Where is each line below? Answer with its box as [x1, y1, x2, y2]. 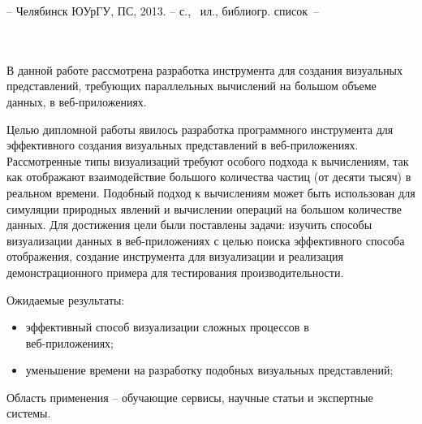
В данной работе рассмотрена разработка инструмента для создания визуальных [6, 61, 403, 78]
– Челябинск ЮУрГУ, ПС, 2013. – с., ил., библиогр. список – [6, 2, 319, 19]
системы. [6, 405, 51, 422]
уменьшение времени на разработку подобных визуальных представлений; [25, 361, 394, 379]
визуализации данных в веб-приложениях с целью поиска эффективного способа [6, 231, 405, 249]
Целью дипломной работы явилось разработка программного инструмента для [6, 120, 394, 137]
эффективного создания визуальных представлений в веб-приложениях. [6, 136, 359, 154]
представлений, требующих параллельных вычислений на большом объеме [6, 77, 377, 94]
